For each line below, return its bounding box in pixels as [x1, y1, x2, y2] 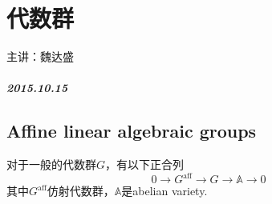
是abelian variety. [121, 182, 208, 199]
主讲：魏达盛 [6, 48, 74, 65]
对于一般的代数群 [6, 156, 96, 173]
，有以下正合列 [105, 156, 185, 173]
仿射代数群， [47, 182, 115, 199]
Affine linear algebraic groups [6, 118, 257, 143]
